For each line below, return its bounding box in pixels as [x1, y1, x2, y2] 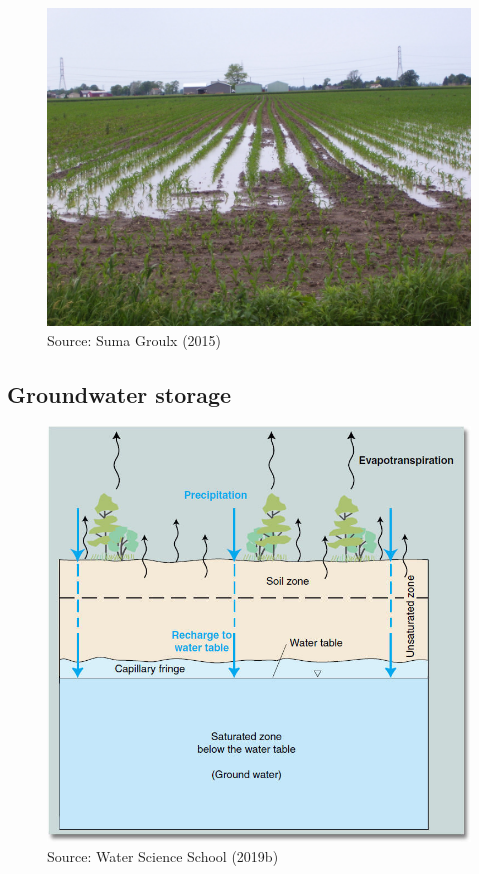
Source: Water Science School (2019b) [47, 845, 279, 866]
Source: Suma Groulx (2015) [47, 329, 222, 350]
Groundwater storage [7, 378, 232, 409]
